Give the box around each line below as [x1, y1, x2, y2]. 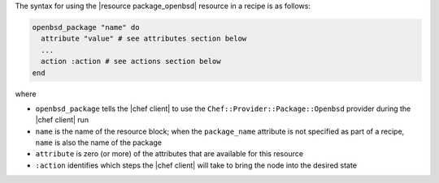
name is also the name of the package [35, 138, 163, 147]
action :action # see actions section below [41, 57, 221, 66]
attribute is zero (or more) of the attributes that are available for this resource [35, 149, 304, 159]
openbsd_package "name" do [32, 23, 140, 32]
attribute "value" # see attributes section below [41, 34, 247, 44]
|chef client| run [35, 115, 89, 125]
